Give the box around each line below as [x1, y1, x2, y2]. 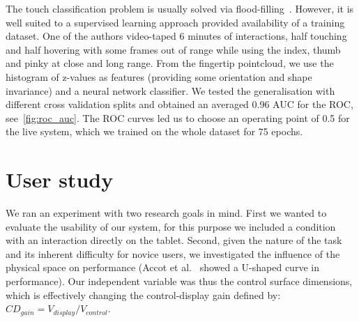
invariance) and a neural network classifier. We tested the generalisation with [6, 83, 335, 98]
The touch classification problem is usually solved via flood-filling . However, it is [6, 1, 354, 15]
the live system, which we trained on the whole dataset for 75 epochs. [6, 124, 303, 139]
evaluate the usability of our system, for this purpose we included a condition [6, 219, 336, 233]
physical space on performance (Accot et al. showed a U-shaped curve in [6, 260, 319, 275]
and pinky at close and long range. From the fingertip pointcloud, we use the [6, 56, 334, 70]
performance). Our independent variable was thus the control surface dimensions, [6, 274, 353, 289]
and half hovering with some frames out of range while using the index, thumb [6, 42, 341, 56]
